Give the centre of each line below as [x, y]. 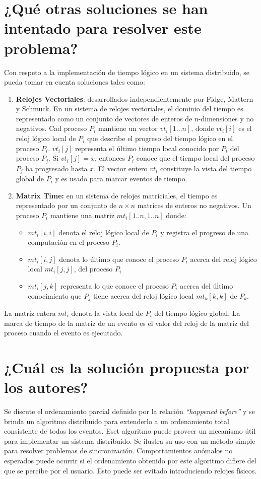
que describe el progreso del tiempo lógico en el [160, 138]
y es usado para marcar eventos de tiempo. [121, 179]
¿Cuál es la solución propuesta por [127, 367]
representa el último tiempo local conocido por [147, 148]
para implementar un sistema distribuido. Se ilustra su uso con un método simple [130, 440]
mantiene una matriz [82, 215]
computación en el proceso [69, 242]
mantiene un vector [128, 128]
